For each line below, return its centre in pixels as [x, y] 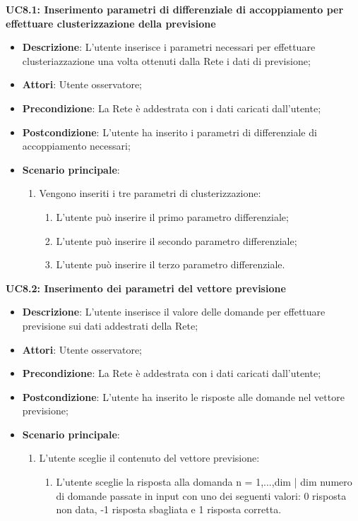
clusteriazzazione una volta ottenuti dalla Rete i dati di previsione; [166, 60]
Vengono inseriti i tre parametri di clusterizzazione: [150, 193]
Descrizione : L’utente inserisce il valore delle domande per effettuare [174, 312]
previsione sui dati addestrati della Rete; [110, 325]
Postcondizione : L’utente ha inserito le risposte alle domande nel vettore [183, 396]
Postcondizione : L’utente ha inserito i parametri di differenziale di [169, 132]
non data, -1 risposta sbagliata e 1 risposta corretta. [169, 509]
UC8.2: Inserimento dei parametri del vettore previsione [146, 288]
